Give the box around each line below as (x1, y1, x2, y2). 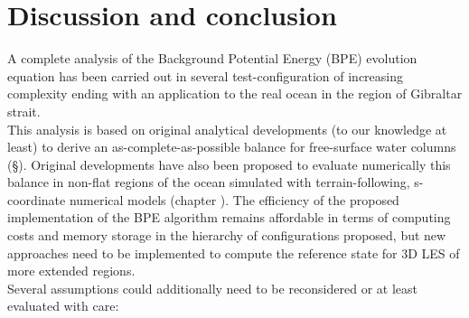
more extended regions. (7, 261, 136, 280)
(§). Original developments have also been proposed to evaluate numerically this (7, 154, 451, 173)
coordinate (7, 190, 66, 209)
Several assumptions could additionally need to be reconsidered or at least (7, 278, 417, 297)
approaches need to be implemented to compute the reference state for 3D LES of (7, 243, 460, 262)
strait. (7, 101, 41, 120)
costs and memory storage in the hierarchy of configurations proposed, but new (7, 226, 446, 245)
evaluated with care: (7, 296, 119, 315)
